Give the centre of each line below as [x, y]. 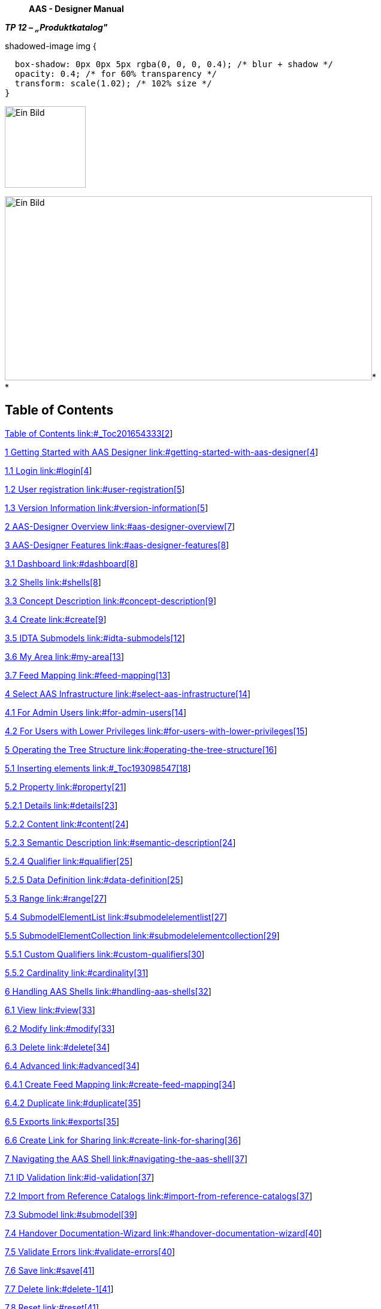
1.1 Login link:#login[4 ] [49, 470]
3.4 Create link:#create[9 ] [56, 619]
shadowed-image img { [51, 46]
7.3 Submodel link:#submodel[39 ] [71, 1214]
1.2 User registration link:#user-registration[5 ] [95, 489]
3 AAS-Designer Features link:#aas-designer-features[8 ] [117, 545]
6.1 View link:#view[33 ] [50, 1010]
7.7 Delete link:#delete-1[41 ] [59, 1289]
